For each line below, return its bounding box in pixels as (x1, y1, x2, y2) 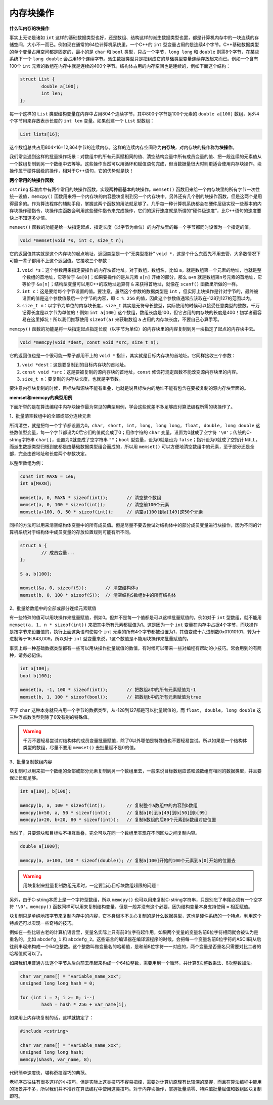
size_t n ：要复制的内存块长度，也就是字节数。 (22, 376, 123, 382)
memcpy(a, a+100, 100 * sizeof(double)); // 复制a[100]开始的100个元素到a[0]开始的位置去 (20, 857, 236, 863)
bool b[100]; (20, 673, 53, 678)
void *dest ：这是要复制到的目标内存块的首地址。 (22, 362, 129, 368)
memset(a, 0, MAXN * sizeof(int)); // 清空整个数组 (20, 495, 162, 501)
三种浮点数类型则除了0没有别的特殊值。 (9, 714, 92, 720)
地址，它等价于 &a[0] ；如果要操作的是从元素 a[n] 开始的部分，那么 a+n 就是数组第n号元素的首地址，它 (43, 274, 262, 280)
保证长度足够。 (9, 775, 40, 781)
